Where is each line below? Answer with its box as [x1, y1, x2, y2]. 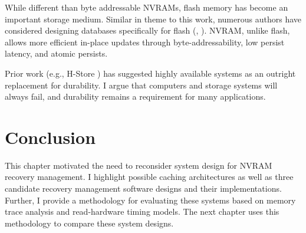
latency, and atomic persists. [5, 47, 108, 60]
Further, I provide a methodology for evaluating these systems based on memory [5, 193, 296, 206]
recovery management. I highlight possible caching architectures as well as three [5, 170, 294, 183]
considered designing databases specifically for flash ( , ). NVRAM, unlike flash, [5, 24, 290, 37]
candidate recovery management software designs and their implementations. [5, 182, 282, 195]
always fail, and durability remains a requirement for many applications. [5, 90, 266, 103]
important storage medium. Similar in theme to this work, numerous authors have [5, 12, 301, 25]
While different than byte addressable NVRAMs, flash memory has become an [5, 1, 288, 13]
